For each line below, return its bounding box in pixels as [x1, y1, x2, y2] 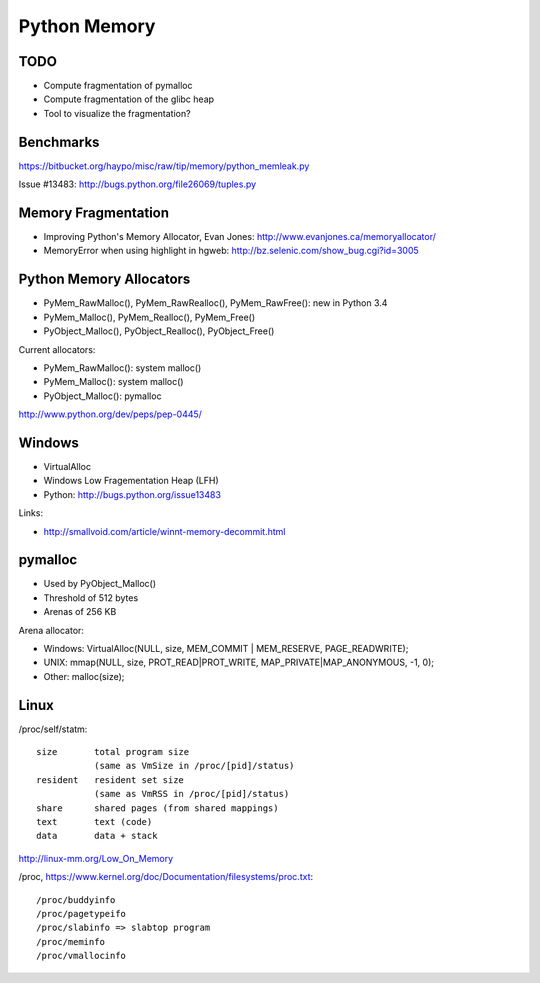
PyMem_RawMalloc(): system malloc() [43, 361, 202, 374]
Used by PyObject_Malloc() [43, 578, 157, 590]
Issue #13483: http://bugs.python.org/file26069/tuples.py [18, 178, 257, 190]
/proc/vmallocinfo [36, 950, 127, 962]
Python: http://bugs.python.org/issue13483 [43, 488, 222, 500]
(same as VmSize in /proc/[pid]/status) [93, 760, 295, 772]
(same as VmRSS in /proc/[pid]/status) [93, 788, 290, 800]
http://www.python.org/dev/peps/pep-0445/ [18, 408, 202, 420]
